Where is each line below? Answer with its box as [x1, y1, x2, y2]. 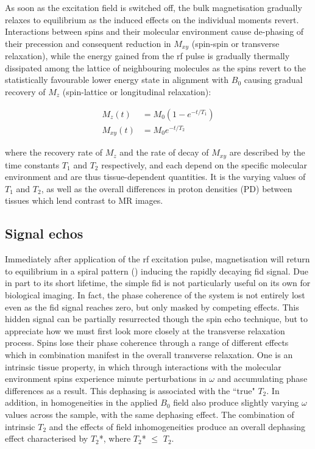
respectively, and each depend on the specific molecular [101, 158, 307, 171]
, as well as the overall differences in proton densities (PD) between [41, 182, 292, 195]
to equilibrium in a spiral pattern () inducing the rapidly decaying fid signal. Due [5, 264, 308, 277]
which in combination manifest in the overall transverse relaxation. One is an [5, 348, 293, 361]
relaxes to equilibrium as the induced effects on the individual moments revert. [5, 13, 299, 26]
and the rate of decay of [119, 146, 209, 159]
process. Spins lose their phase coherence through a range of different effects [5, 336, 289, 349]
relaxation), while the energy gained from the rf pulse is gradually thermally [5, 49, 290, 62]
